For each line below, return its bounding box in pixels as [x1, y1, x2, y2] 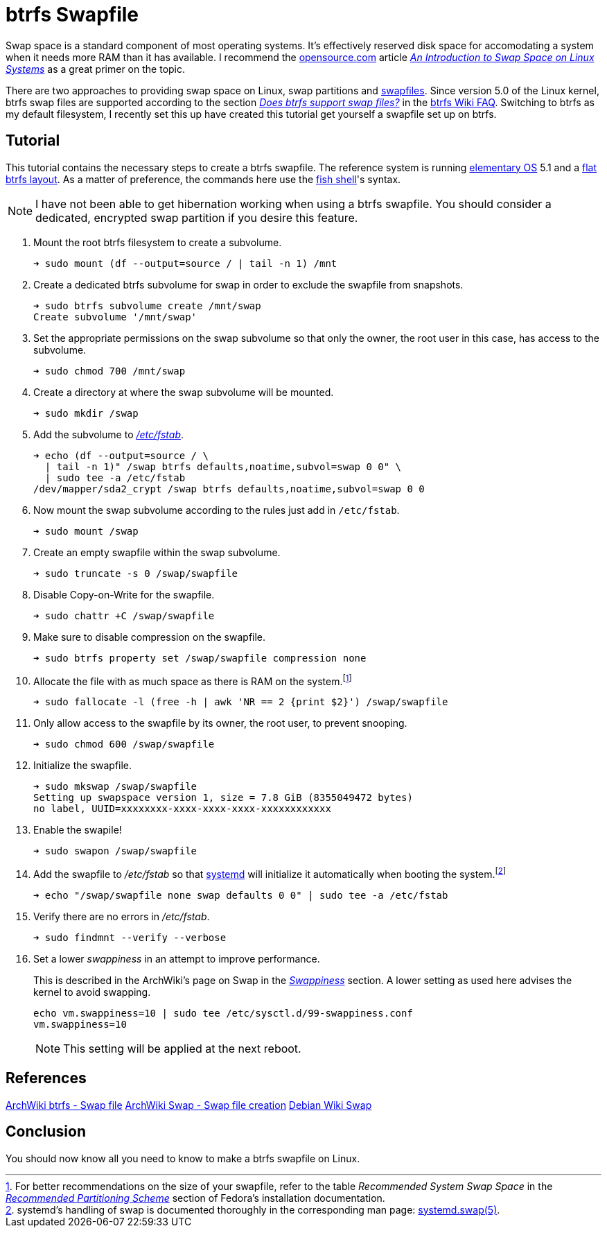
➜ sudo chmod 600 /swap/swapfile [33, 739, 215, 750]
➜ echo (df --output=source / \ [33, 449, 209, 461]
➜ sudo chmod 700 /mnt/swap [33, 365, 186, 377]
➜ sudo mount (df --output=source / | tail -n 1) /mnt [33, 257, 337, 269]
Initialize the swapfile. [33, 759, 132, 772]
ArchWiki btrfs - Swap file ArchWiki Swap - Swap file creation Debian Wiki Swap [6, 1098, 372, 1111]
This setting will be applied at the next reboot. [63, 1041, 301, 1055]
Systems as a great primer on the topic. [6, 62, 186, 75]
